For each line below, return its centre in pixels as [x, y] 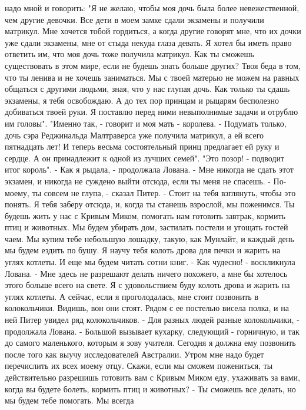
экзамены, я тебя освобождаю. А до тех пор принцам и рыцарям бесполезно [142, 100]
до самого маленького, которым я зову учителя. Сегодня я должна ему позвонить [150, 343]
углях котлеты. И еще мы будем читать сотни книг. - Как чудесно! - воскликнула [150, 262]
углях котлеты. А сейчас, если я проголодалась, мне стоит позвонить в [132, 296]
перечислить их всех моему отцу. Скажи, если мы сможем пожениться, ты [139, 366]
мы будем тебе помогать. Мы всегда [69, 400]
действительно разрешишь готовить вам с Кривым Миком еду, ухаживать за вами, [152, 377]
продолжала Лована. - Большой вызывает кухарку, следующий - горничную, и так [152, 331]
